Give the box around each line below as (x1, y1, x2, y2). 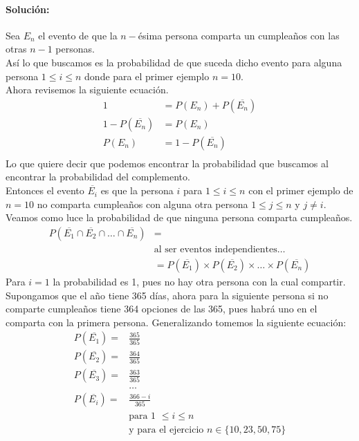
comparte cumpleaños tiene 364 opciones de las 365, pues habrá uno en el (6, 301, 317, 316)
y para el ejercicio (129, 424, 204, 435)
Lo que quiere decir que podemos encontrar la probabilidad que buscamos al (6, 156, 329, 170)
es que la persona (100, 183, 174, 198)
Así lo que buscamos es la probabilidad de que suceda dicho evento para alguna (6, 55, 342, 69)
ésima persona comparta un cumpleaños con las (138, 28, 340, 42)
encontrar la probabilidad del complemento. (6, 169, 190, 184)
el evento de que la (38, 28, 118, 42)
